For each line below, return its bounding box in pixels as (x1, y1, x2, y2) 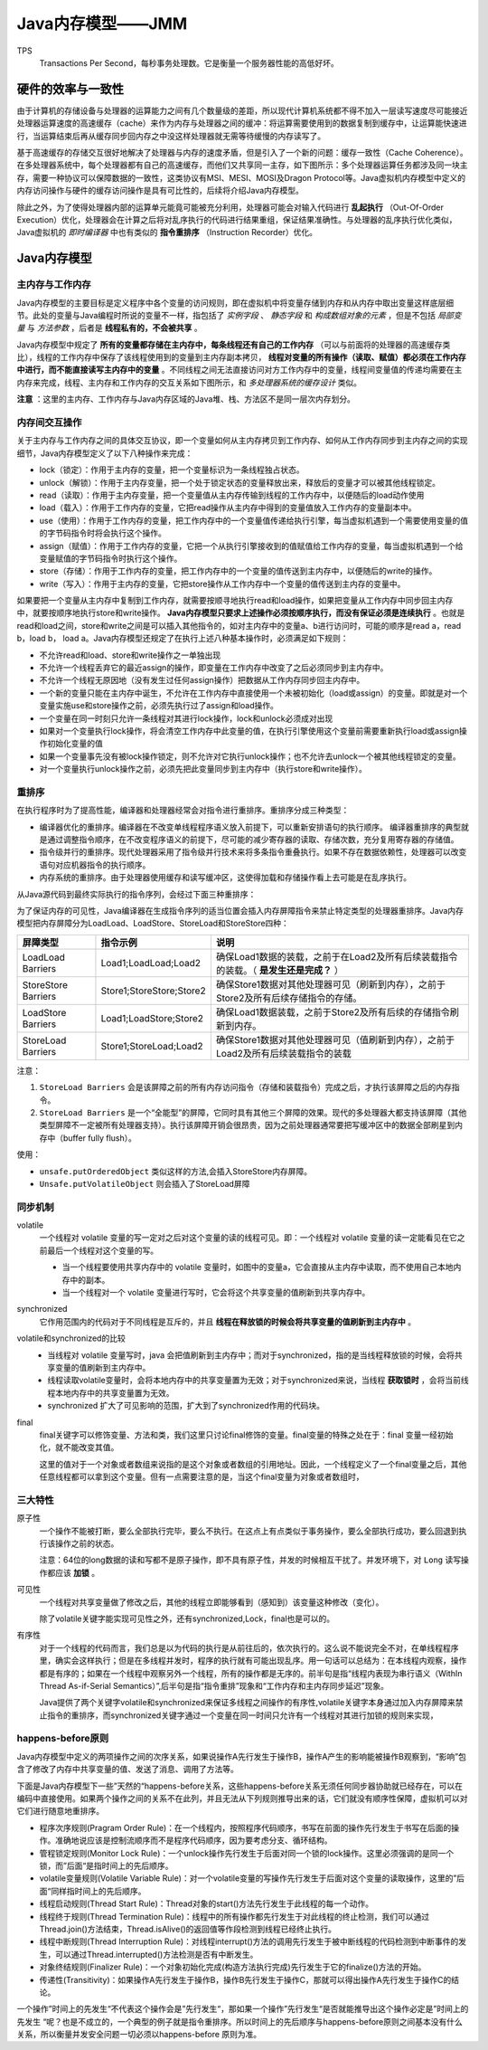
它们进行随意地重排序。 (16, 1806, 104, 1817)
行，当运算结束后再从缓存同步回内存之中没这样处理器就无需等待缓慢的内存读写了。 (16, 130, 325, 141)
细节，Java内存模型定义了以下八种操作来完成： (16, 448, 193, 459)
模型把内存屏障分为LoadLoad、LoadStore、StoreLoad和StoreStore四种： (16, 918, 289, 929)
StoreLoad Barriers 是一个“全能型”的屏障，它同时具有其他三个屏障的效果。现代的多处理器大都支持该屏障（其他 (39, 1106, 467, 1117)
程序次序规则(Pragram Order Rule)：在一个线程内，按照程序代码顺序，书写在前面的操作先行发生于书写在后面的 (39, 1822, 452, 1833)
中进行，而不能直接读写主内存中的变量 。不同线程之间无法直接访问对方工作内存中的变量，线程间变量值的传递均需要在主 (16, 365, 463, 375)
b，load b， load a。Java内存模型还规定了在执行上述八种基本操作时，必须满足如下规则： (16, 633, 349, 644)
